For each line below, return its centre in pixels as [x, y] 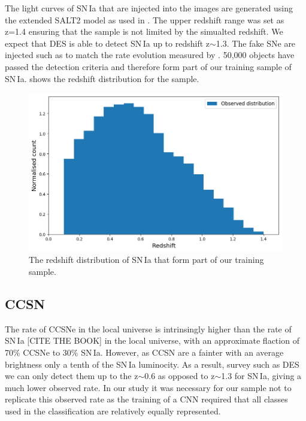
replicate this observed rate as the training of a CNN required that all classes [146, 399]
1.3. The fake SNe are [256, 43]
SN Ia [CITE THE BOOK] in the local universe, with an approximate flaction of [152, 340]
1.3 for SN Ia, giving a [261, 376]
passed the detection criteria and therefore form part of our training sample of [148, 66]
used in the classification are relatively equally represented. [113, 411]
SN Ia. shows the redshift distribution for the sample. [102, 78]
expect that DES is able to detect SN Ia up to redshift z [107, 43]
